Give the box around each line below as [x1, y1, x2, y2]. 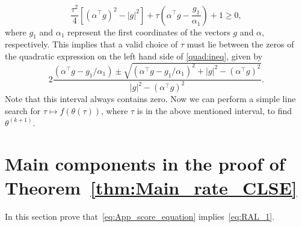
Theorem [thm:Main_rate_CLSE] [5, 175, 297, 199]
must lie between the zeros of [186, 38, 294, 50]
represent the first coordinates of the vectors [67, 25, 230, 38]
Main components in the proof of [5, 151, 285, 176]
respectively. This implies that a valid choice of [5, 38, 178, 50]
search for [5, 104, 41, 117]
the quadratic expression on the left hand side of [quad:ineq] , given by [5, 49, 263, 62]
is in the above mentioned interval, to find [137, 104, 292, 117]
